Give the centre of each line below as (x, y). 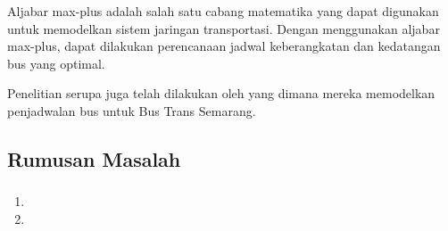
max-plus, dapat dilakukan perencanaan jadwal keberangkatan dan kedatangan (224, 46)
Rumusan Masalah (94, 158)
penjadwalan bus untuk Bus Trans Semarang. (132, 110)
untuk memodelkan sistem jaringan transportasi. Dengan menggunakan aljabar (224, 28)
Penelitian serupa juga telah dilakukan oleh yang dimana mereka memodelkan (221, 93)
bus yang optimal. (56, 63)
